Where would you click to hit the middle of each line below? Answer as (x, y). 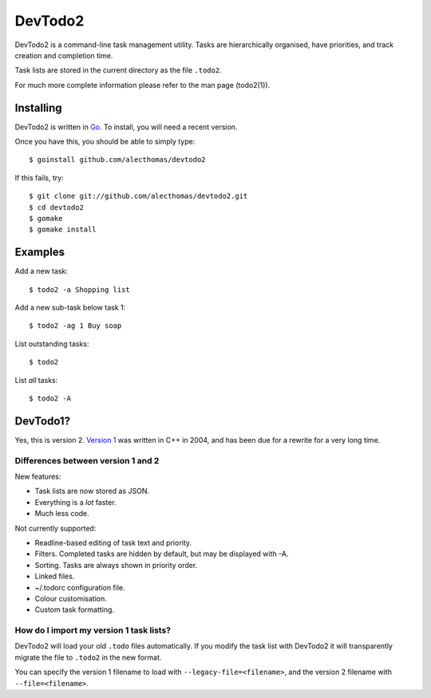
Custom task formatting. (75, 609)
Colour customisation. (71, 598)
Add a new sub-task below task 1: (70, 308)
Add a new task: (41, 271)
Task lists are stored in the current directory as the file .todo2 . (119, 70)
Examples (40, 252)
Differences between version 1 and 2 (87, 460)
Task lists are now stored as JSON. (92, 491)
